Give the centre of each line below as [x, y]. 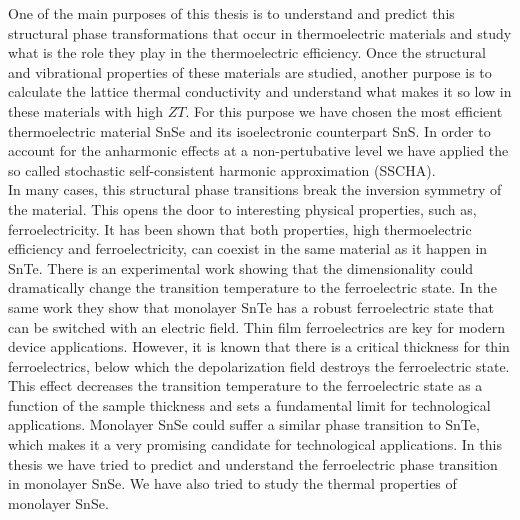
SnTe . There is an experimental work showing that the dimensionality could [241, 267]
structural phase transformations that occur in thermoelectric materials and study [260, 32]
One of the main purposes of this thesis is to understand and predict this [231, 13]
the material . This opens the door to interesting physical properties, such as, [242, 208]
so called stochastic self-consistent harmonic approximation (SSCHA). [222, 169]
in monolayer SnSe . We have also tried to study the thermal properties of [232, 483]
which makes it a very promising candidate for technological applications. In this [255, 444]
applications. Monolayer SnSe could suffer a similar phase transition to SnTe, [244, 424]
